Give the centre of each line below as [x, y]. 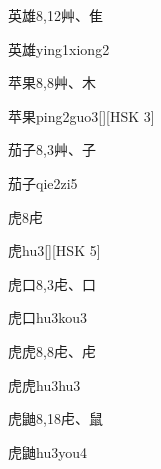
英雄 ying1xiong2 [59, 48]
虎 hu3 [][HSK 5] [54, 250]
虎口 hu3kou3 [47, 317]
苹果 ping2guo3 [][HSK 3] [81, 115]
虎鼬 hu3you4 [47, 451]
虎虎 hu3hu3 [44, 384]
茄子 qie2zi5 [43, 182]
